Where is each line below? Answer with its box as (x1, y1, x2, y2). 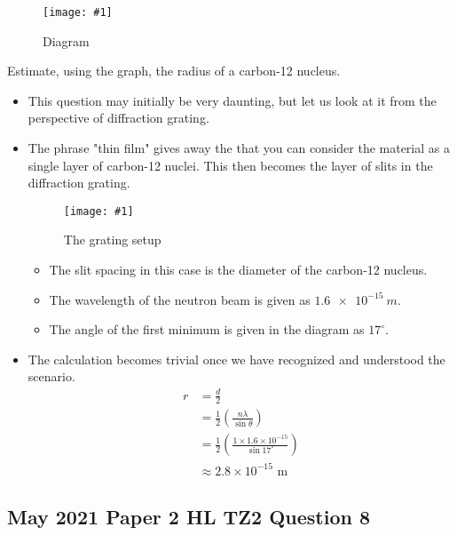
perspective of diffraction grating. (28, 108, 209, 127)
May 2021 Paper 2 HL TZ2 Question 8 (7, 503, 370, 531)
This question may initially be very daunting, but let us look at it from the (28, 91, 437, 109)
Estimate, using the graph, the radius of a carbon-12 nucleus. (7, 61, 341, 80)
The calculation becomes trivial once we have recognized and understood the (28, 349, 445, 368)
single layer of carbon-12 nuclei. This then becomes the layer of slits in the (28, 156, 433, 174)
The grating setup (63, 230, 162, 249)
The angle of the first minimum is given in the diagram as (49, 320, 365, 339)
